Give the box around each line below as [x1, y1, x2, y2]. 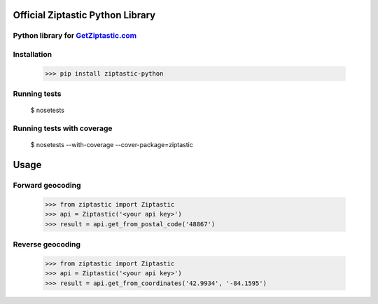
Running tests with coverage [13, 123, 113, 133]
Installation [13, 49, 52, 59]
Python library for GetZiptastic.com [13, 31, 136, 41]
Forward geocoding [13, 181, 81, 191]
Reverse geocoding [13, 239, 80, 249]
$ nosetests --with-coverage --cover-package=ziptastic [30, 141, 194, 149]
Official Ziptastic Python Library [13, 9, 156, 21]
